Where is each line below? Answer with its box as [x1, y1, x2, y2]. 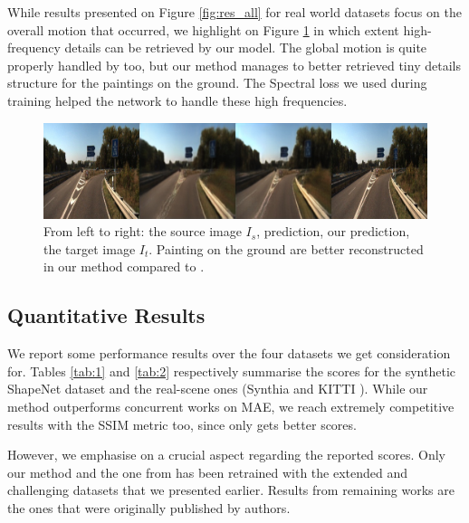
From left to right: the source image [43, 222, 242, 241]
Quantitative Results [7, 301, 206, 329]
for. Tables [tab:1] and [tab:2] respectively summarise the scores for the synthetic [7, 361, 456, 380]
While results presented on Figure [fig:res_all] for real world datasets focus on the [7, 3, 462, 21]
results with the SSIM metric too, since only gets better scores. [7, 414, 357, 433]
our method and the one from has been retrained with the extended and [7, 462, 408, 481]
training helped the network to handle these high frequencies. [7, 90, 348, 109]
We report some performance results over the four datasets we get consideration [7, 344, 451, 363]
